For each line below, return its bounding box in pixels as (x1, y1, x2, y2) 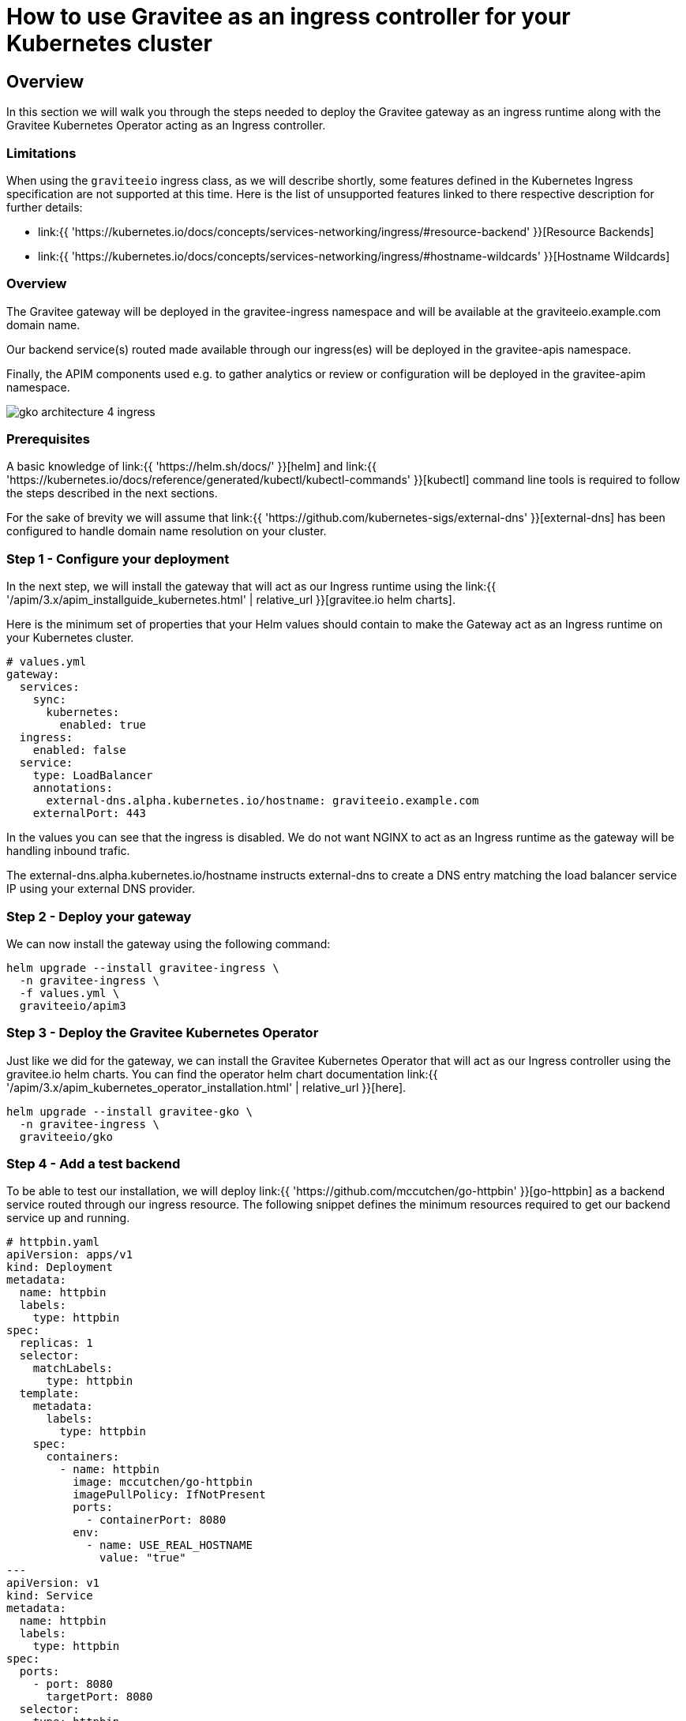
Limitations (6, 144, 77, 161)
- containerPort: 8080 (86, 1513, 227, 1527)
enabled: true (59, 718, 147, 732)
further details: (6, 200, 83, 214)
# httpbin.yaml (6, 1235, 100, 1249)
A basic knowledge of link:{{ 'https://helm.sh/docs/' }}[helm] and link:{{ (6, 459, 377, 474)
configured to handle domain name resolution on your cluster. (6, 524, 327, 538)
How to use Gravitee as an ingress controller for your (6, 3, 571, 30)
